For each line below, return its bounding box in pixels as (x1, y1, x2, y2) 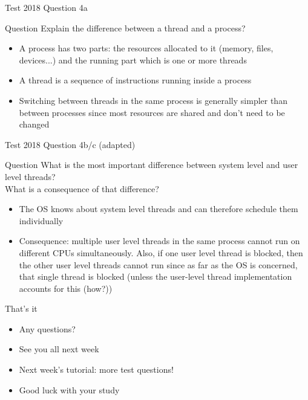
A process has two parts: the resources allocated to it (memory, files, (19, 42, 274, 54)
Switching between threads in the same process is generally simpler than (19, 94, 287, 106)
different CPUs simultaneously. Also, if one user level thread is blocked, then (19, 246, 303, 259)
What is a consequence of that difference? (5, 182, 159, 195)
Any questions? (19, 322, 76, 335)
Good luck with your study (19, 383, 120, 396)
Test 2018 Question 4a (5, 1, 88, 13)
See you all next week (19, 343, 99, 355)
